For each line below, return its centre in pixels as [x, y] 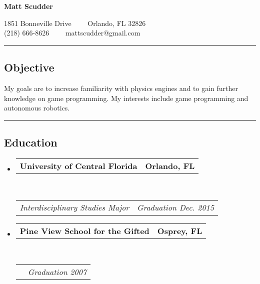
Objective [29, 67]
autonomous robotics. [37, 108]
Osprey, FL [180, 230]
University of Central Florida [78, 165]
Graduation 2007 [57, 272]
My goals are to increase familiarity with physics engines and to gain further [121, 88]
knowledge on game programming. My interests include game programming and [126, 98]
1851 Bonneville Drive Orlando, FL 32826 [75, 23]
